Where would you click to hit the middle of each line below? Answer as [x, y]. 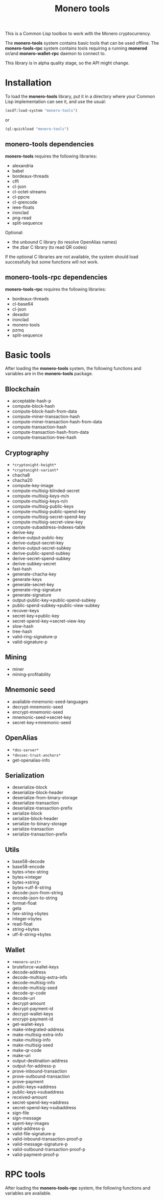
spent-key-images [31, 1123]
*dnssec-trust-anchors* [36, 755]
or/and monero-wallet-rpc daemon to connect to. [56, 53]
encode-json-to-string [35, 898]
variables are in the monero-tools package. [49, 374]
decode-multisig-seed [35, 988]
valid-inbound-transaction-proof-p [47, 1139]
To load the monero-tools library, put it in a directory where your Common [80, 97]
